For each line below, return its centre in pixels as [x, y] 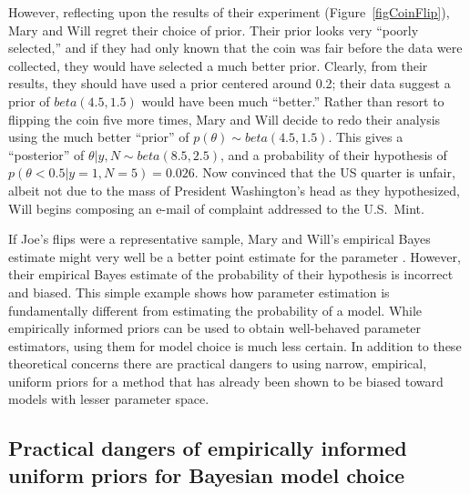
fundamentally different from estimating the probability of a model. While [215, 310]
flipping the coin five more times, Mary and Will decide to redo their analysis [225, 119]
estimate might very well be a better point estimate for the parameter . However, [235, 256]
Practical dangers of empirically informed [208, 448]
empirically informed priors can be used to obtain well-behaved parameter [215, 328]
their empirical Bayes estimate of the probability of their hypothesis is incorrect [231, 274]
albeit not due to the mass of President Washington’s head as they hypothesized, [234, 190]
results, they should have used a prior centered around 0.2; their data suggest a [230, 83]
